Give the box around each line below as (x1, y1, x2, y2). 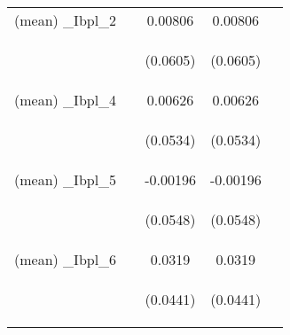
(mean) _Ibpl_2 (14, 10, 117, 30)
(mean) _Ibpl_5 (14, 169, 117, 190)
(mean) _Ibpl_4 (14, 90, 117, 110)
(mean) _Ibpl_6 (14, 249, 117, 269)
